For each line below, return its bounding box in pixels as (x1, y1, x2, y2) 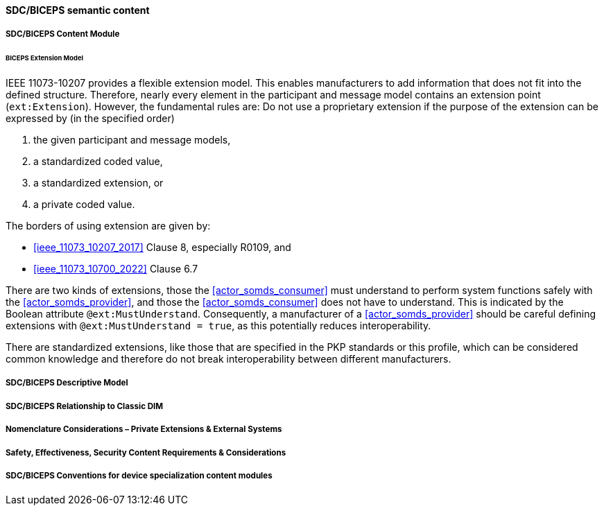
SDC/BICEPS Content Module (6, 29, 120, 40)
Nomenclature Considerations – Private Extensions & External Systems (6, 424, 282, 435)
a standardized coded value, (33, 155, 163, 168)
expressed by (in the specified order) (6, 112, 175, 125)
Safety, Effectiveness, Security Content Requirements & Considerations (6, 447, 286, 458)
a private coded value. (33, 198, 135, 211)
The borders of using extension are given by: (6, 220, 211, 232)
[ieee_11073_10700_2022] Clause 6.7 (33, 263, 198, 275)
